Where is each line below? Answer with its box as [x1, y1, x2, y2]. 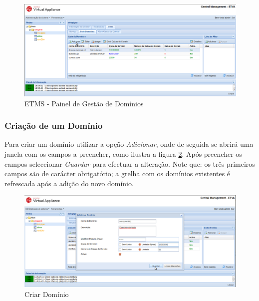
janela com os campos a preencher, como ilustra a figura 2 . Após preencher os [4, 149, 242, 159]
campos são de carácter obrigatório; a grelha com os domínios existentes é [4, 168, 231, 179]
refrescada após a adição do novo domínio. [4, 178, 134, 188]
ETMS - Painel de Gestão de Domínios [24, 98, 144, 108]
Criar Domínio [24, 289, 69, 299]
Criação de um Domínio [4, 119, 103, 132]
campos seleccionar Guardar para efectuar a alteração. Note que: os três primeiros [4, 158, 255, 169]
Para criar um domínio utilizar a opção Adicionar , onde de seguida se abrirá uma [4, 139, 254, 149]
